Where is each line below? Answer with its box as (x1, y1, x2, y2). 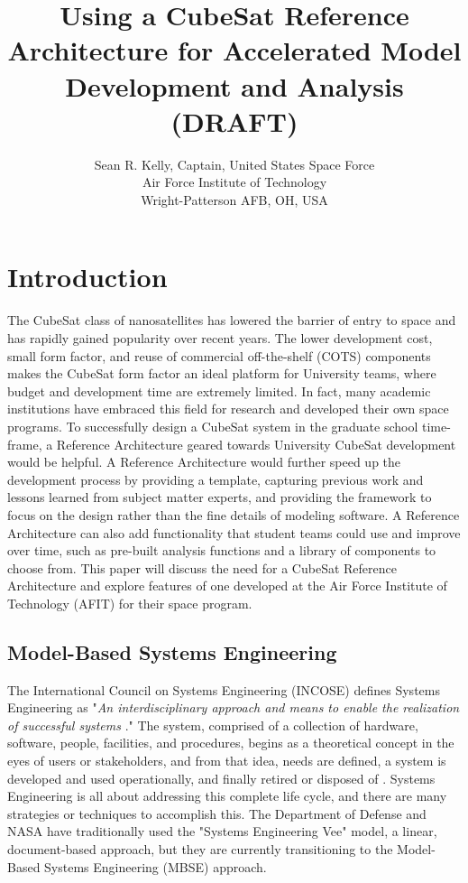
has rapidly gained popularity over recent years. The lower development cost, (7, 329, 433, 347)
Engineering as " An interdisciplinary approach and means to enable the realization (7, 698, 460, 717)
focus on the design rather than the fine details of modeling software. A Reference (7, 505, 460, 524)
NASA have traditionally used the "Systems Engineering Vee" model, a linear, (7, 822, 437, 841)
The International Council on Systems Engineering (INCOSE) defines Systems (7, 680, 440, 699)
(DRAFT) (170, 102, 298, 139)
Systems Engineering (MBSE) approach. (44, 857, 267, 876)
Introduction (7, 258, 168, 295)
